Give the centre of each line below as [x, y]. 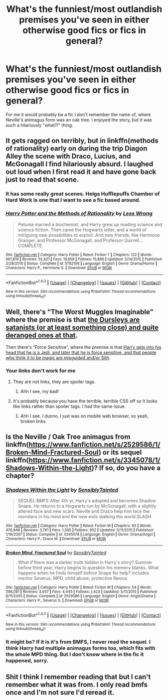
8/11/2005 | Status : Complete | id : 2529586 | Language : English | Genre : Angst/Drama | [81, 596]
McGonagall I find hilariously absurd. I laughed [80, 164]
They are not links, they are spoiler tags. [54, 382]
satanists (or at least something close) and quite [82, 327]
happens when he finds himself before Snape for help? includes [84, 573]
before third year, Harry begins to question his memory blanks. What [88, 568]
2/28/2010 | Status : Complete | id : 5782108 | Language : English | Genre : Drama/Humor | [82, 263]
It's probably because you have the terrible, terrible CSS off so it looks [85, 401]
